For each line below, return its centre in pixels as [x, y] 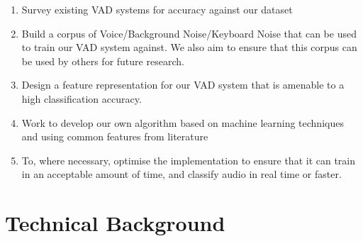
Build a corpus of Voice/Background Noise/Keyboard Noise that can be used [189, 33]
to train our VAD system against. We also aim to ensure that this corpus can [189, 47]
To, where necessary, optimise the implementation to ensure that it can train [189, 160]
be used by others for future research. [103, 61]
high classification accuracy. [82, 98]
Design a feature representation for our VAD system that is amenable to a [183, 85]
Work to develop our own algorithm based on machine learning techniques [183, 122]
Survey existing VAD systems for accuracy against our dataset [157, 9]
